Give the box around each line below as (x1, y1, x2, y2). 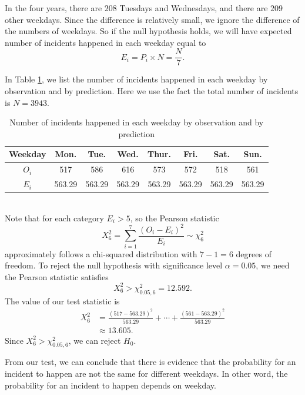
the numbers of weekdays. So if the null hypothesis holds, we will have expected (5, 25, 292, 37)
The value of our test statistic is (5, 294, 120, 307)
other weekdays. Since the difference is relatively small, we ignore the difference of (5, 13, 300, 25)
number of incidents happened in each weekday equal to (5, 36, 206, 48)
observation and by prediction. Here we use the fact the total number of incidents (5, 85, 299, 97)
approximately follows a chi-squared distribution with (5, 247, 197, 260)
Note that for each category (5, 211, 104, 224)
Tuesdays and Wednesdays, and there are (119, 2, 268, 14)
